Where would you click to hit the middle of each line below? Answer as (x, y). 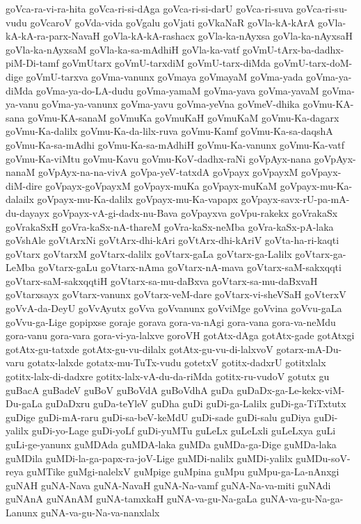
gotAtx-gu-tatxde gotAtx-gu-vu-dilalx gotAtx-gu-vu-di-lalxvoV (139, 349)
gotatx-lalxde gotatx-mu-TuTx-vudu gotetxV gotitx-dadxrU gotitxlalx (177, 362)
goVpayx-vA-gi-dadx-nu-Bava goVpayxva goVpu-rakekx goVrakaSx (195, 212)
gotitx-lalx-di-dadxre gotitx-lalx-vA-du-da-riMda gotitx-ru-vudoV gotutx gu (168, 376)
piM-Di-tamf (32, 63)
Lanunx (22, 512)
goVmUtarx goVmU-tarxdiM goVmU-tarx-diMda (167, 63)
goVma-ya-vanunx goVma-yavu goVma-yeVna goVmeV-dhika (171, 104)
